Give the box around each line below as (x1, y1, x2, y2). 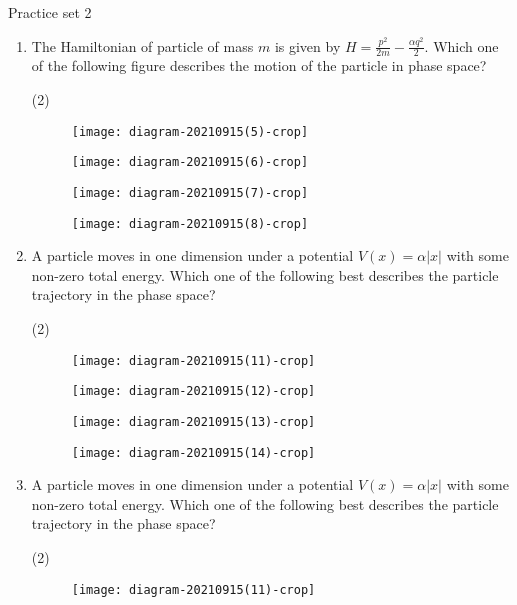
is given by (274, 35, 341, 56)
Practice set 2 (8, 2, 92, 22)
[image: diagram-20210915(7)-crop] (71, 185, 309, 200)
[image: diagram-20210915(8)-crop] (71, 216, 309, 231)
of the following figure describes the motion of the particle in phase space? (31, 55, 487, 76)
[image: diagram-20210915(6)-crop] (71, 155, 309, 170)
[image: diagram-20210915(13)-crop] (71, 414, 316, 429)
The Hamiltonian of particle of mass (31, 35, 254, 56)
